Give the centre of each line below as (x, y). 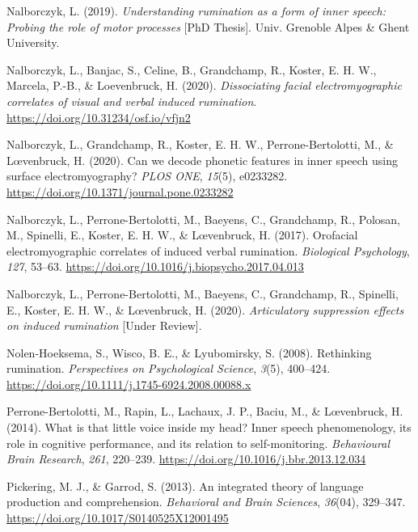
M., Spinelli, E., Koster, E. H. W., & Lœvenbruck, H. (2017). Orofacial (182, 235)
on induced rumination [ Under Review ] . (104, 325)
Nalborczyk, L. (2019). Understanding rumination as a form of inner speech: (196, 11)
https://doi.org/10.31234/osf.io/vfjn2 (99, 117)
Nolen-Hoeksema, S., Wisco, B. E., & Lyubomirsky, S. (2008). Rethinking (189, 352)
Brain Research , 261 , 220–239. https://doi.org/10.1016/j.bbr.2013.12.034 (186, 459)
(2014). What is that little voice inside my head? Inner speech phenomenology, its (209, 427)
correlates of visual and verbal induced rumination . (132, 101)
